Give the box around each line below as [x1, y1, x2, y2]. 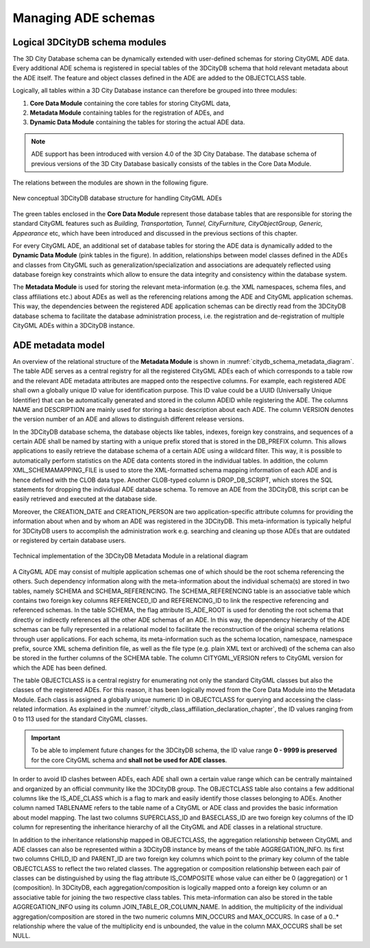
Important [31, 734, 61, 742]
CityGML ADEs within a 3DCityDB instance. [12, 321, 135, 330]
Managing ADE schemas [12, 10, 156, 25]
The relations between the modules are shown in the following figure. [12, 178, 208, 187]
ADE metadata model [12, 339, 106, 351]
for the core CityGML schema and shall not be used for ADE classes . [31, 756, 227, 764]
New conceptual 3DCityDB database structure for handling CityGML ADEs [12, 194, 222, 203]
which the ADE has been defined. [12, 663, 108, 672]
